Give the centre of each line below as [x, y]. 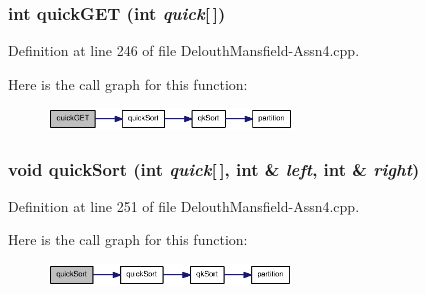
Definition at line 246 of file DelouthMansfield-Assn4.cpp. [184, 50]
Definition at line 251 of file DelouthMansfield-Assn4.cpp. [184, 205]
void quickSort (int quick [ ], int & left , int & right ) [214, 168]
